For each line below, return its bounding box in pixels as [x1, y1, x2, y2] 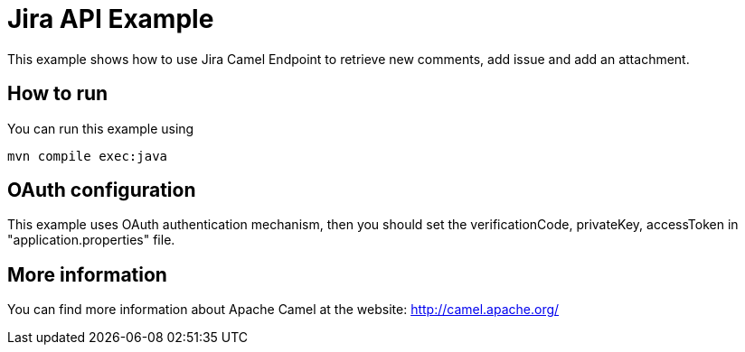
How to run [7, 82, 108, 106]
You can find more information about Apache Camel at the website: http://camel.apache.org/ [7, 301, 560, 318]
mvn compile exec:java [7, 148, 168, 163]
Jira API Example [7, 4, 214, 34]
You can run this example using [7, 120, 194, 136]
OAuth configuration [7, 179, 196, 202]
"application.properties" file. [7, 232, 175, 248]
